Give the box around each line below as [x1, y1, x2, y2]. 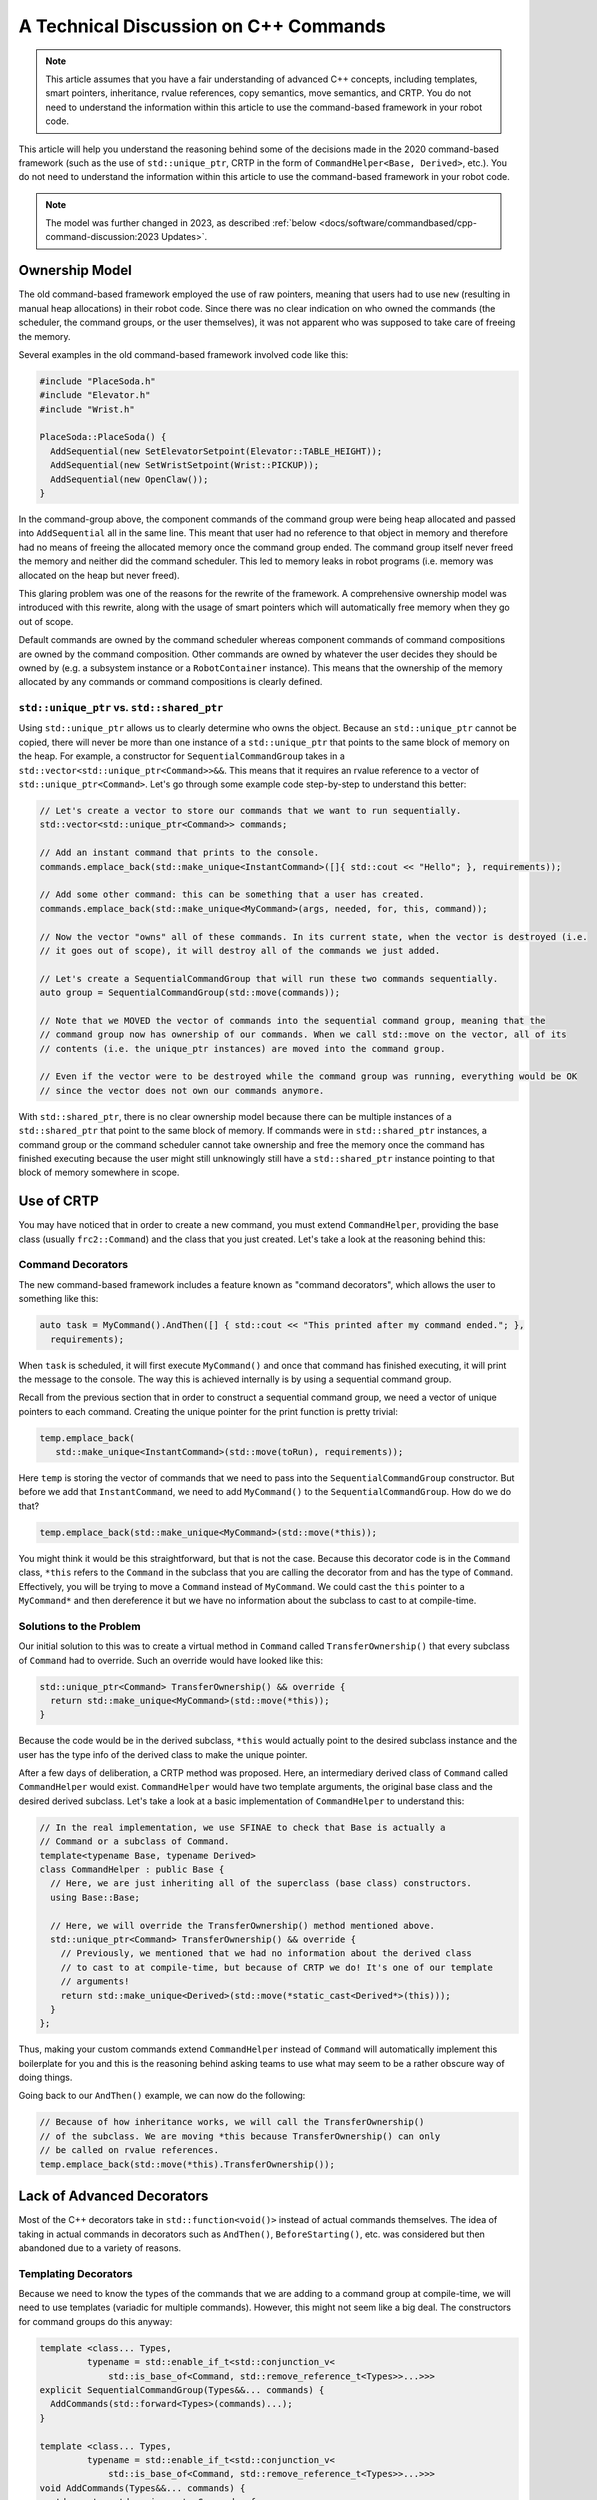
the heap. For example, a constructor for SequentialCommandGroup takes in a [18, 750, 345, 762]
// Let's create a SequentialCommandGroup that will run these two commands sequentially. [39, 973, 499, 984]
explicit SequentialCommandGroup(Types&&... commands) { [39, 2384, 325, 2395]
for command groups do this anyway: [18, 2315, 173, 2327]
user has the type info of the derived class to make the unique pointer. [18, 1748, 308, 1760]
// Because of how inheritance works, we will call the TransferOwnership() [39, 2116, 425, 2128]
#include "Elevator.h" [39, 390, 151, 401]
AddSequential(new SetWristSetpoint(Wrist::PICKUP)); [50, 460, 320, 471]
